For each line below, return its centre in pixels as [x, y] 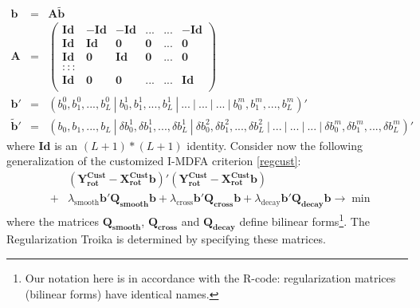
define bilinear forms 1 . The [304, 219]
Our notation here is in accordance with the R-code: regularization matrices [210, 277]
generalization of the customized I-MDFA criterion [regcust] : [154, 161]
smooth [87, 202]
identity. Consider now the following [275, 145]
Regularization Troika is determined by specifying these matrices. [166, 239]
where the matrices [53, 221]
